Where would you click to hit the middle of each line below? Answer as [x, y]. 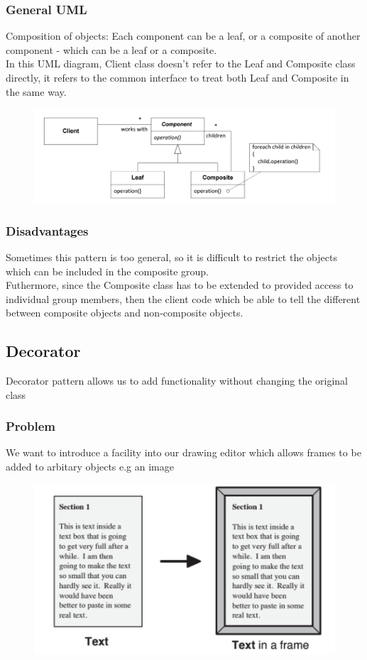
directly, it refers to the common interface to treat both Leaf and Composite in [177, 77]
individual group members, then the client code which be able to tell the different [183, 298]
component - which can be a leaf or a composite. [111, 49]
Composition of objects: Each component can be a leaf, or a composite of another [183, 36]
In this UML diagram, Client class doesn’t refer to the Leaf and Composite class [181, 64]
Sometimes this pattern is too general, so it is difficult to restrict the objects [171, 257]
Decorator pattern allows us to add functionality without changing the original [177, 381]
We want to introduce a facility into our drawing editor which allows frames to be [183, 452]
